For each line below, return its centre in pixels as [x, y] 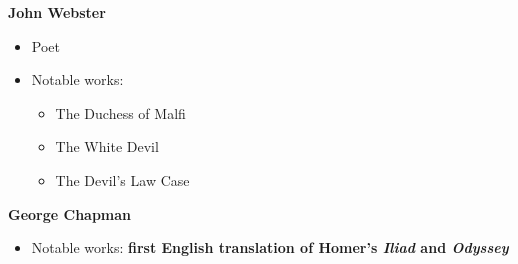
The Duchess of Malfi [120, 112]
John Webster [57, 12]
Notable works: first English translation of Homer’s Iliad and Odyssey [270, 247]
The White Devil [107, 146]
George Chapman [70, 213]
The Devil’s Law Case [122, 179]
